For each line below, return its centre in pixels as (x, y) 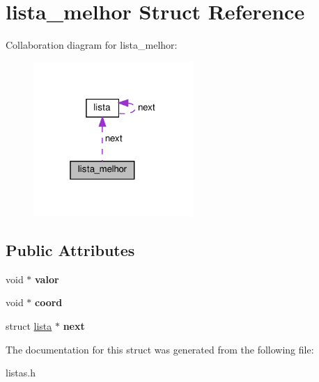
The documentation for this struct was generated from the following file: (160, 349)
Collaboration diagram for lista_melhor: (92, 45)
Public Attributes (70, 250)
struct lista (29, 326)
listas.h (21, 373)
